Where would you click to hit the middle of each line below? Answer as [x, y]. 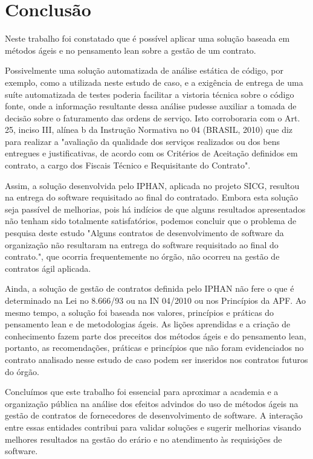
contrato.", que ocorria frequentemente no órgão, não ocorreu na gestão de [142, 256]
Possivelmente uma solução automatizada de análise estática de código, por [144, 70]
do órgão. [22, 371]
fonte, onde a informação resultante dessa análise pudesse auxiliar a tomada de [151, 106]
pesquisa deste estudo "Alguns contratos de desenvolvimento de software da [144, 233]
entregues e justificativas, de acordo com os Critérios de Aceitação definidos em [151, 153]
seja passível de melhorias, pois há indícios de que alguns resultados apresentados [155, 209]
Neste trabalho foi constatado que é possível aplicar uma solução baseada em [147, 38]
